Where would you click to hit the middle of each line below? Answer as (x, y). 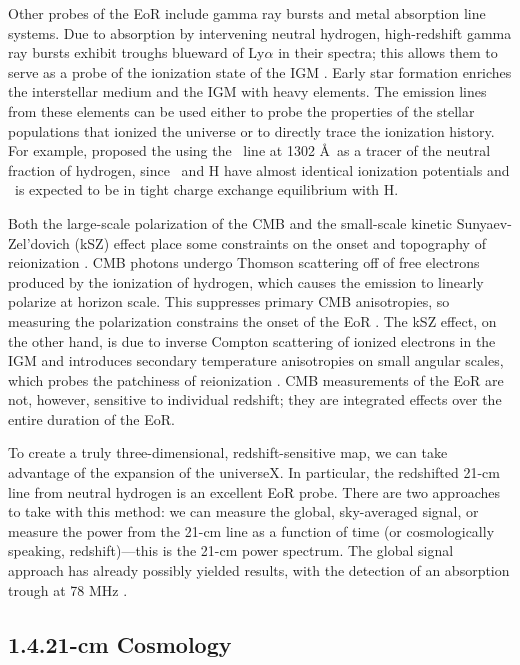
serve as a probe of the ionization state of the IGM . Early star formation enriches (260, 71)
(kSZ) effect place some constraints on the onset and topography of (280, 242)
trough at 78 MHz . (68, 589)
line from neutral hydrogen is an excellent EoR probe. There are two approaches (254, 491)
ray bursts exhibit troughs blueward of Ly (136, 52)
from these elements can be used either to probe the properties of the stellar (241, 110)
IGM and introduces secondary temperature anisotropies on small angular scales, (256, 360)
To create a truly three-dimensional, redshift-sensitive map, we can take (228, 452)
